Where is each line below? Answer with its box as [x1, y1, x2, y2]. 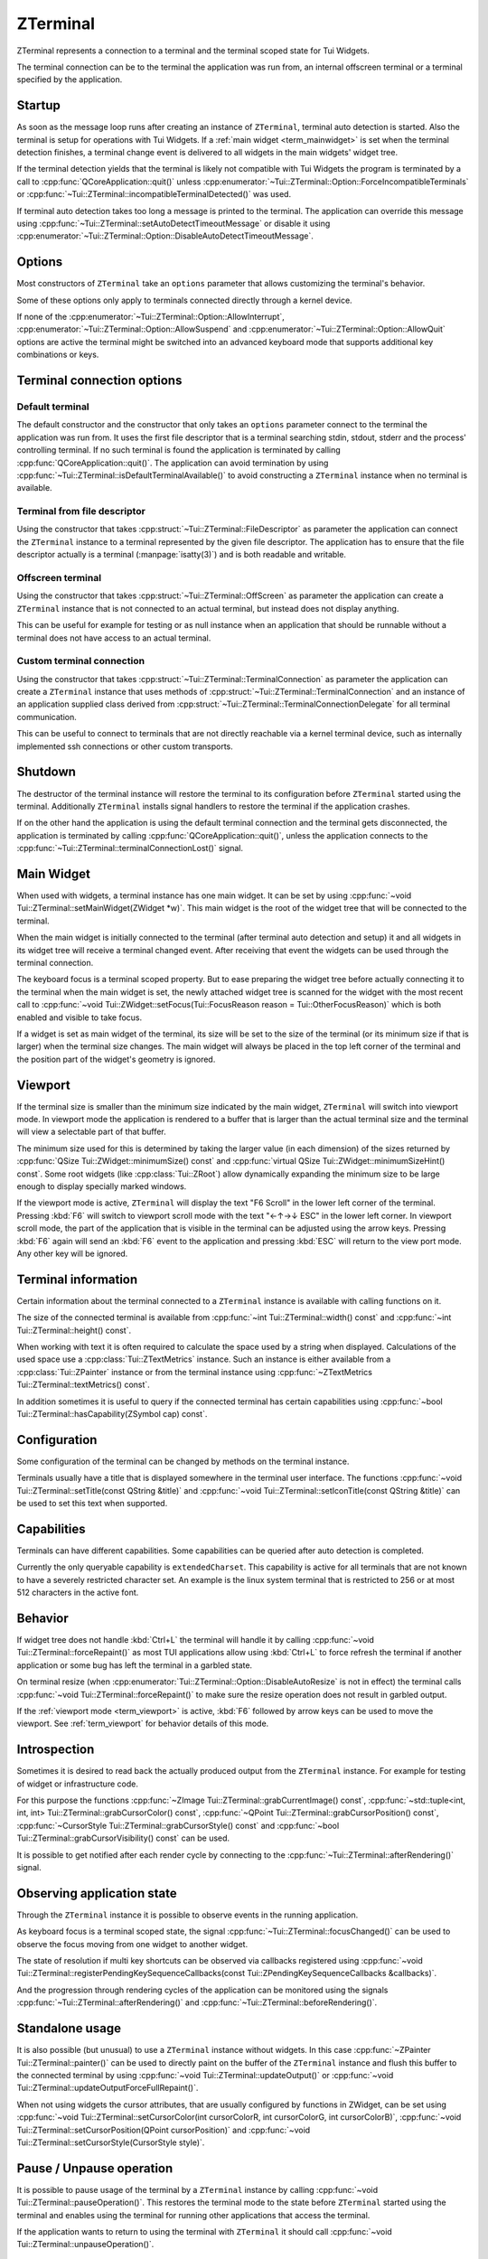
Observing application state [16, 1885, 178, 1901]
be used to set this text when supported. [16, 1498, 168, 1509]
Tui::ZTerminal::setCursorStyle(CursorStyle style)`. [16, 2137, 205, 2148]
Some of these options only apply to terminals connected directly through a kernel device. [16, 295, 352, 305]
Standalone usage [16, 2020, 122, 2037]
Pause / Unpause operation [16, 2161, 174, 2176]
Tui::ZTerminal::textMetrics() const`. [16, 1379, 151, 1391]
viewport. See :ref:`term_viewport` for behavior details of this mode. [16, 1718, 269, 1729]
